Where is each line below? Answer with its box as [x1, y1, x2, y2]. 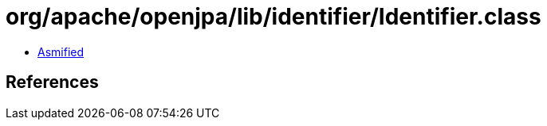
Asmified [37, 44, 85, 59]
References [6, 72, 99, 93]
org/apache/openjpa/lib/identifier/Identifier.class [6, 3, 541, 30]
